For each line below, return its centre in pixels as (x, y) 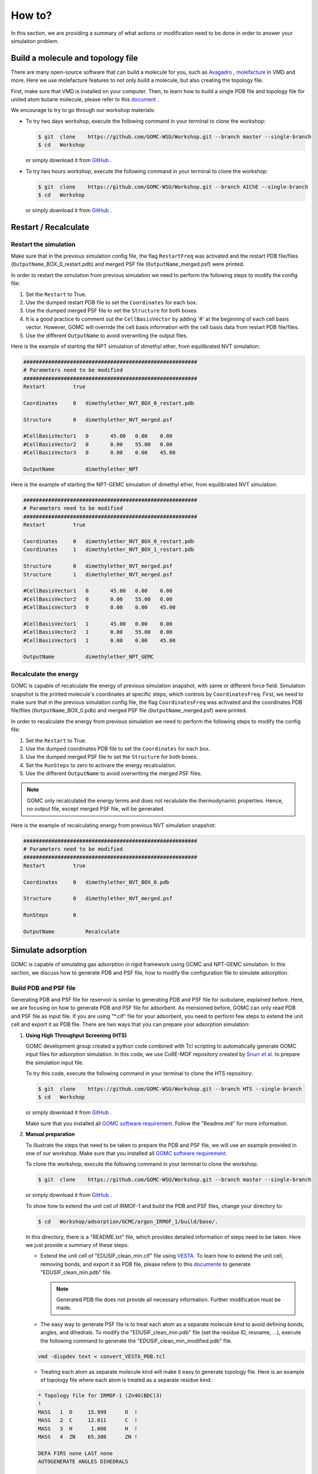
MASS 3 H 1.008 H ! (88, 1429)
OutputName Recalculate (72, 931)
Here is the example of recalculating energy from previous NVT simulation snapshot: (113, 825)
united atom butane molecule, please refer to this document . (85, 100)
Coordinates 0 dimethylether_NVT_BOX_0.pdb (96, 882)
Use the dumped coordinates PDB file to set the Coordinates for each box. (118, 748)
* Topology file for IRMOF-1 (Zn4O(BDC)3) (100, 1395)
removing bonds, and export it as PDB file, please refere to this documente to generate (145, 1264)
